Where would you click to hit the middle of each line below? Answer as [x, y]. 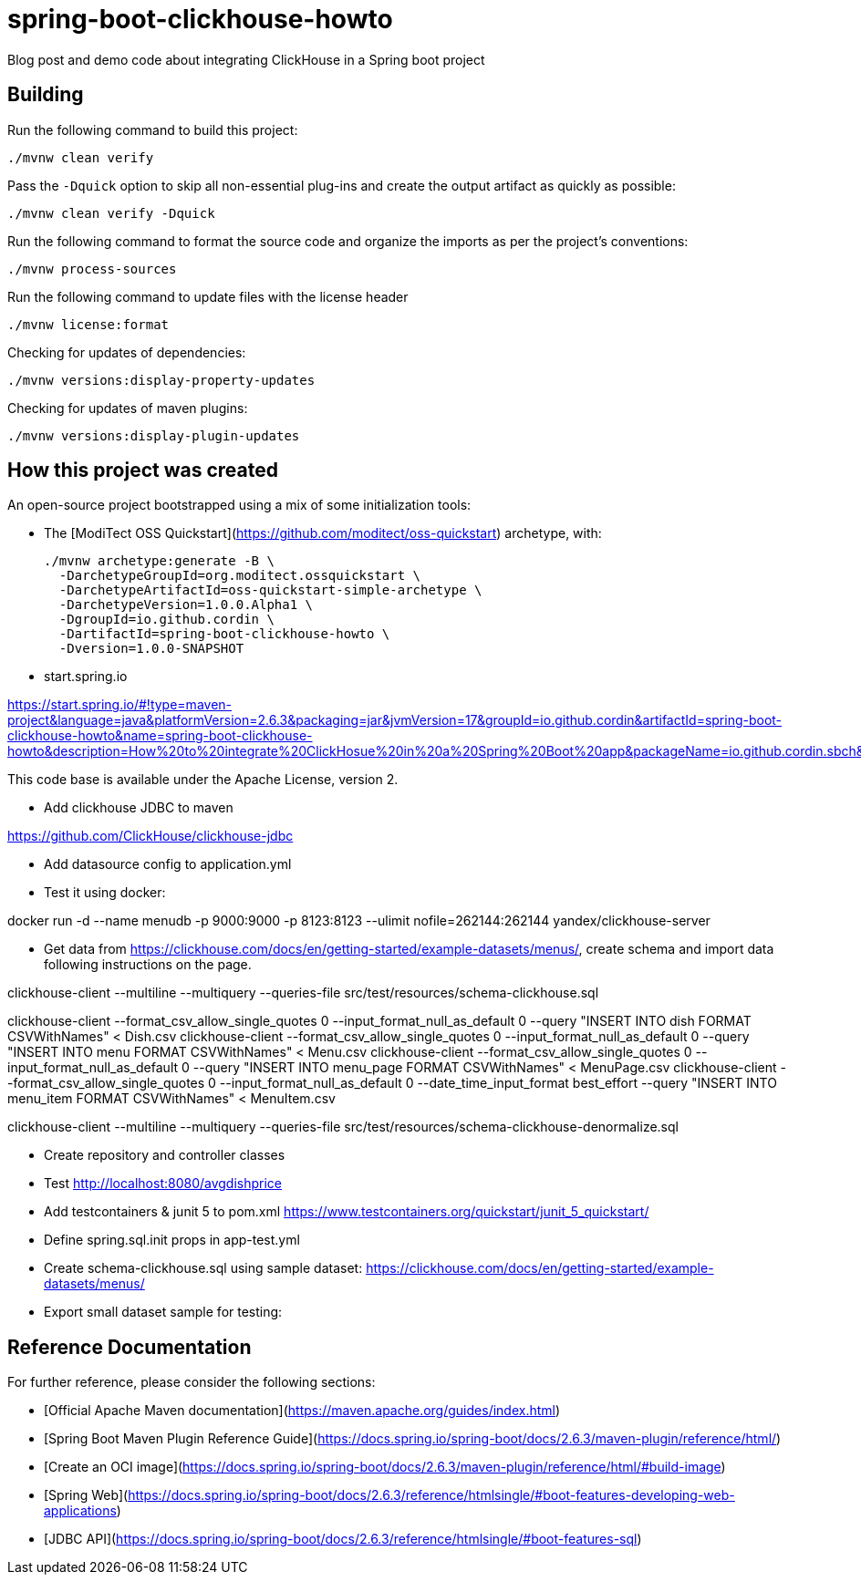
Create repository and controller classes [165, 1155]
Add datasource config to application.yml [168, 864]
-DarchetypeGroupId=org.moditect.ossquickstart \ [240, 576]
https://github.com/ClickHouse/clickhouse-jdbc [150, 836]
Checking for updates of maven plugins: [128, 408]
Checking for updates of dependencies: [127, 352]
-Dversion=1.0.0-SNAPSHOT [151, 649]
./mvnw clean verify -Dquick [111, 213]
